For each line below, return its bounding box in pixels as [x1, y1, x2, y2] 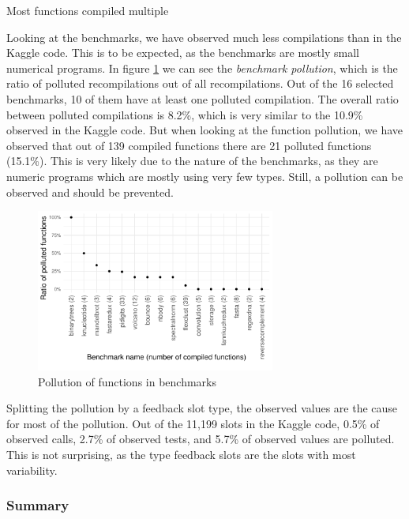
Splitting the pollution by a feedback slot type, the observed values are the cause [6, 400, 398, 416]
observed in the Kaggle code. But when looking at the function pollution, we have [6, 122, 403, 138]
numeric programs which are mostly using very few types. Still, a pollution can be [6, 167, 403, 184]
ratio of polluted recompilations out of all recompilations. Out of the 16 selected [6, 75, 394, 92]
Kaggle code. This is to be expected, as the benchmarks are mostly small [6, 44, 359, 61]
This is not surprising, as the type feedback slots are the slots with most [6, 446, 356, 462]
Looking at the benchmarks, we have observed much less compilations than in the [6, 28, 402, 45]
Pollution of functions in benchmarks [38, 373, 216, 389]
